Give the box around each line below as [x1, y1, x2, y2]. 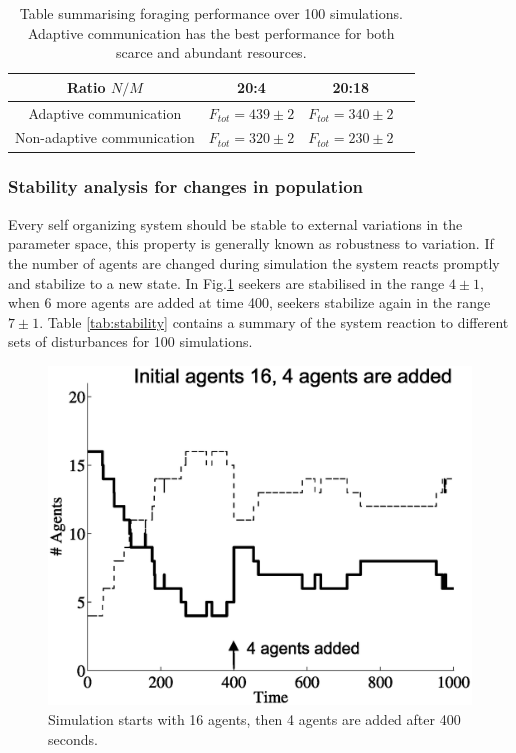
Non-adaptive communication [15, 127, 195, 148]
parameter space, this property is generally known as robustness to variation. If [8, 233, 494, 254]
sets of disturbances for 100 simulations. [8, 331, 253, 352]
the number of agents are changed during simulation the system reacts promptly [8, 252, 500, 273]
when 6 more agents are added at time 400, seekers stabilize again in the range [8, 292, 491, 313]
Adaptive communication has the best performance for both [27, 22, 395, 43]
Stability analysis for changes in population [8, 174, 363, 199]
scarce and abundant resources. [116, 42, 307, 63]
